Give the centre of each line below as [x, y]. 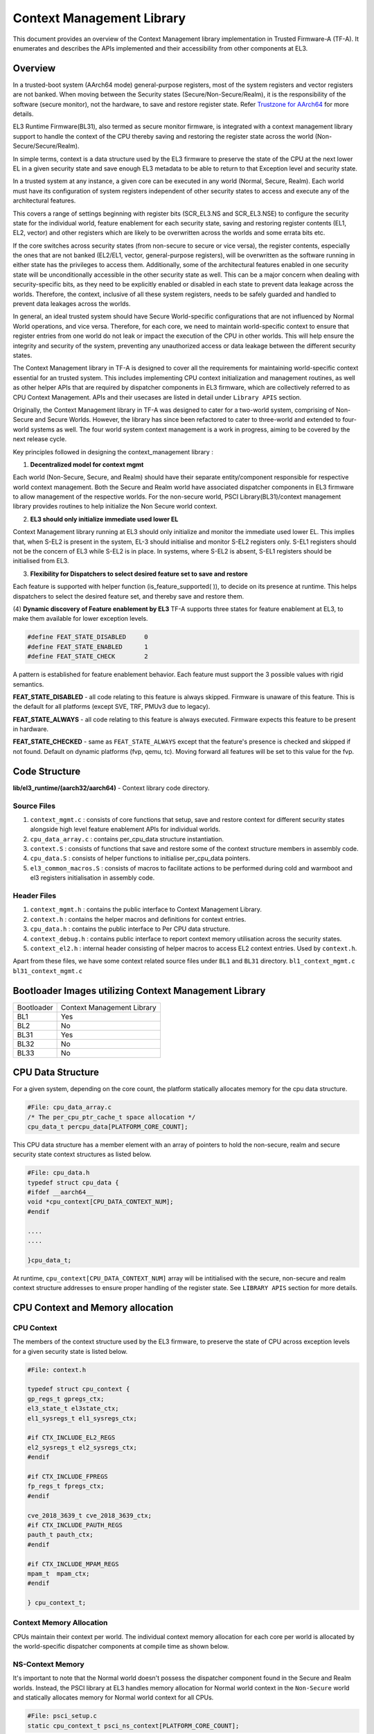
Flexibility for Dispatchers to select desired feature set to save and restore [139, 574]
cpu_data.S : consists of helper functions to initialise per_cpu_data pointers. [140, 858]
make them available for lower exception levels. [80, 619]
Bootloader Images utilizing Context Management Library [139, 991]
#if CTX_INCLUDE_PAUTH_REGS [75, 1525]
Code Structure [47, 771]
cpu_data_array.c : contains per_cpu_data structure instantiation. [127, 839]
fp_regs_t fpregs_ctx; [66, 1486]
